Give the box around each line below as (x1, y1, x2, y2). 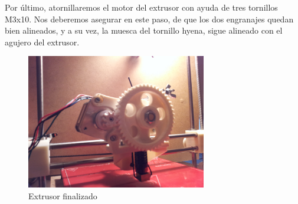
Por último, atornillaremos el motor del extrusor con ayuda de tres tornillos (5, 1, 278, 13)
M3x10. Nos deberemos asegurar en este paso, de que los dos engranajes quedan (5, 12, 294, 25)
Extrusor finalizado (28, 189, 97, 202)
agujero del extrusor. (5, 35, 80, 48)
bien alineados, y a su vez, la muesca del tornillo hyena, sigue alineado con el (5, 24, 283, 37)
